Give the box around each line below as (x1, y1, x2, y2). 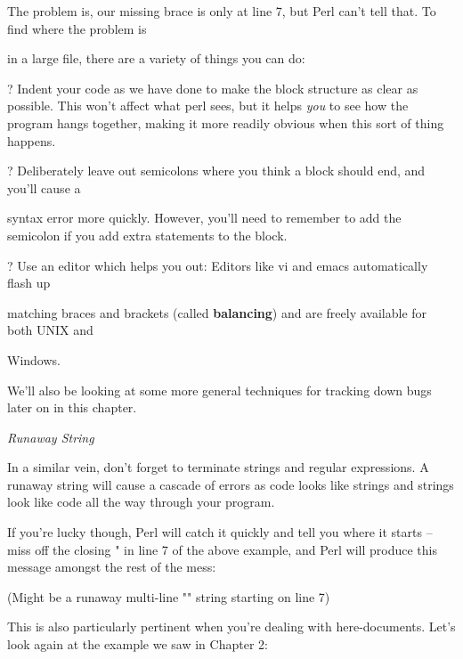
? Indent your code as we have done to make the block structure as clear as (7, 78, 418, 97)
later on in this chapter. (7, 398, 137, 417)
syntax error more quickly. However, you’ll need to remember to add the (7, 208, 402, 227)
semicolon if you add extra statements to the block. (7, 225, 288, 244)
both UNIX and (7, 321, 93, 339)
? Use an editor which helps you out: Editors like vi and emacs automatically (7, 256, 428, 274)
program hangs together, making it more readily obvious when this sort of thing (7, 113, 444, 132)
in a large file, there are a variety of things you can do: (7, 49, 305, 68)
